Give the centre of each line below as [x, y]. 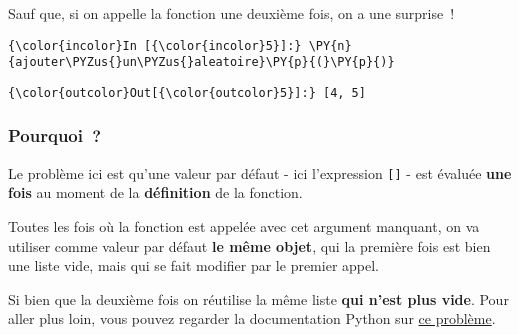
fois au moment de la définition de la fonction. [155, 192]
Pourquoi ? [55, 135]
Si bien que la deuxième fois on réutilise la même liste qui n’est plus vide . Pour [258, 298]
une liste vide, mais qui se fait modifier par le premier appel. [193, 265]
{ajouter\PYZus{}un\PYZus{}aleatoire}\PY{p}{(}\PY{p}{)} [201, 62]
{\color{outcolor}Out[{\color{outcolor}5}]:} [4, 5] [187, 92]
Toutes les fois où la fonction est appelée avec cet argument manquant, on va [244, 226]
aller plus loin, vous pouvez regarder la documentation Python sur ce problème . [252, 318]
